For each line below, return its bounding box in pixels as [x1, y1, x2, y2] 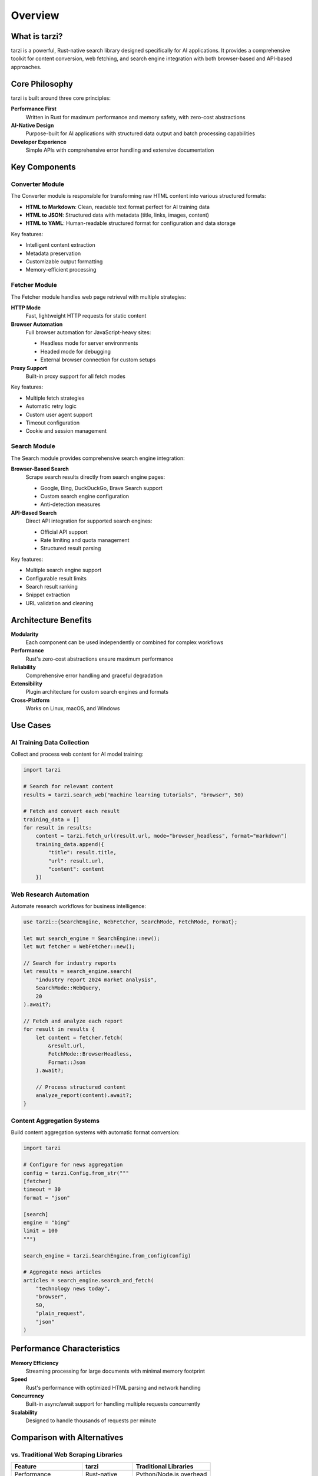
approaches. [11, 63, 42, 70]
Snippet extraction [25, 591, 71, 599]
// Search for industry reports [23, 960, 117, 966]
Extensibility [11, 680, 42, 687]
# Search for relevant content [23, 783, 114, 790]
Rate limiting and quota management [40, 537, 130, 544]
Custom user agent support [25, 411, 92, 418]
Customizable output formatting [25, 257, 103, 265]
